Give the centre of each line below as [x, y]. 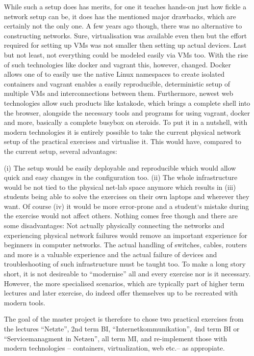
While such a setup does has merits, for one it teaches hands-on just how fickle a [125, 6]
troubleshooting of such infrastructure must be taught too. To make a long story [125, 264]
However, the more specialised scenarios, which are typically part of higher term [124, 283]
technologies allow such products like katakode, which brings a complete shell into [127, 103]
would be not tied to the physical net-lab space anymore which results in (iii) [120, 187]
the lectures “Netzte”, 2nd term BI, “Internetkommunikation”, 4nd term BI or [122, 328]
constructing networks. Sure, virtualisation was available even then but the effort [126, 35]
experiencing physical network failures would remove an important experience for [126, 235]
